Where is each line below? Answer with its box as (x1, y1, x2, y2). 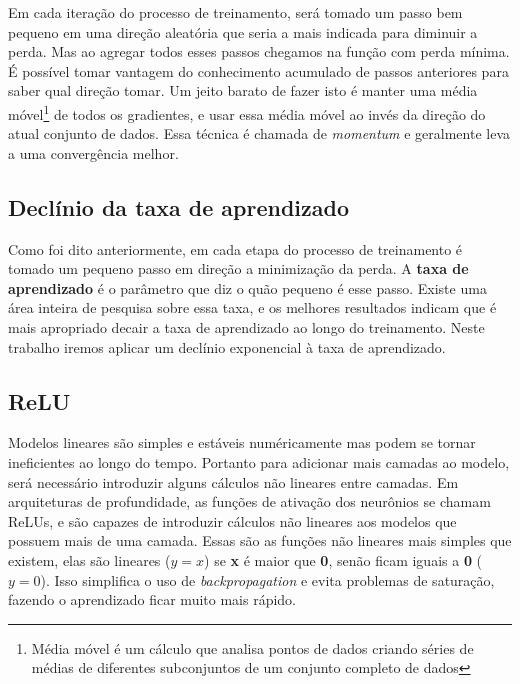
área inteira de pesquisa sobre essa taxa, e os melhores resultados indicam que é (8, 297, 497, 318)
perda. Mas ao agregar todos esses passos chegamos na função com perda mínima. (8, 41, 510, 62)
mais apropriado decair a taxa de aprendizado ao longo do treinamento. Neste (8, 316, 485, 337)
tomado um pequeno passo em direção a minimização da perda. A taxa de (8, 258, 469, 279)
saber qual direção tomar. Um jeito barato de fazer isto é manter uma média (8, 80, 478, 101)
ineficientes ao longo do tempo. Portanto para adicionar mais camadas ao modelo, (8, 451, 510, 472)
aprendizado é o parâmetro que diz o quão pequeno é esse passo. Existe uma (8, 277, 487, 298)
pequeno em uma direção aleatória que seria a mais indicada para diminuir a (8, 21, 478, 42)
